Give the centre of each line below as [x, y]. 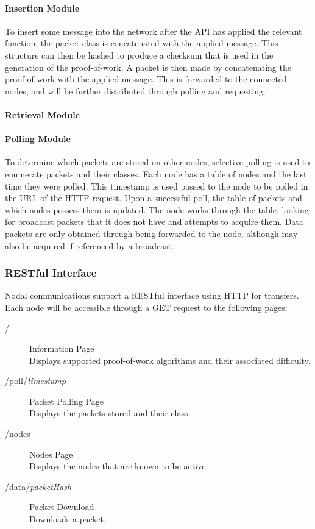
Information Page [62, 348]
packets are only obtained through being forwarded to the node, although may [151, 233]
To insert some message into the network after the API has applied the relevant [154, 31]
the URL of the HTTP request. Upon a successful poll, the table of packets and [154, 198]
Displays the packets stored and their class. [110, 413]
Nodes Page [51, 454]
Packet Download [62, 507]
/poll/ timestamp [35, 381]
